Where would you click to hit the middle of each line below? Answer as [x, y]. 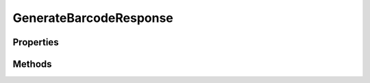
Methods [32, 64]
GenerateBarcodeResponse [93, 18]
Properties [36, 42]
